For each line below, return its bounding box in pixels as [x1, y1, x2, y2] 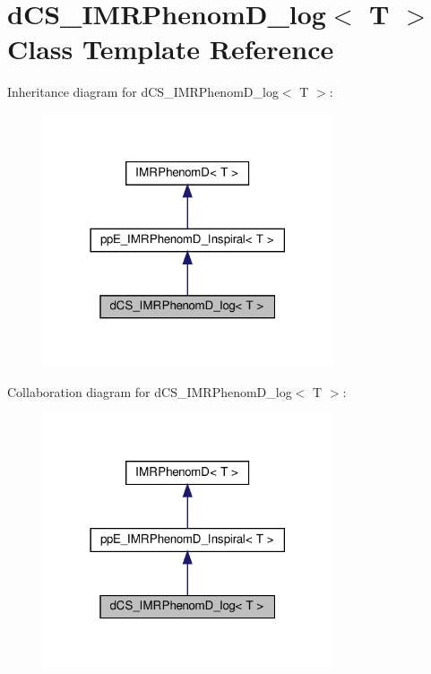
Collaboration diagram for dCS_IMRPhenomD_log [7, 382, 292, 401]
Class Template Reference [7, 30, 334, 67]
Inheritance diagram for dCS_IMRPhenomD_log [7, 82, 279, 101]
